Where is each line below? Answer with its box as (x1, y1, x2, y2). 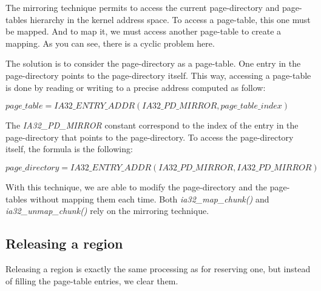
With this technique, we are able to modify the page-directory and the (5, 180, 268, 193)
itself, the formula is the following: (5, 142, 133, 155)
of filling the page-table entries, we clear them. (5, 274, 178, 287)
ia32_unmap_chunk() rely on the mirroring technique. (5, 204, 209, 217)
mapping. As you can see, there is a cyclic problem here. (5, 36, 215, 49)
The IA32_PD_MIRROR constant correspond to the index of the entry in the (5, 119, 299, 132)
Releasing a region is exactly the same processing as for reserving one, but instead (5, 262, 311, 275)
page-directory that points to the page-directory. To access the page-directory (5, 130, 294, 143)
